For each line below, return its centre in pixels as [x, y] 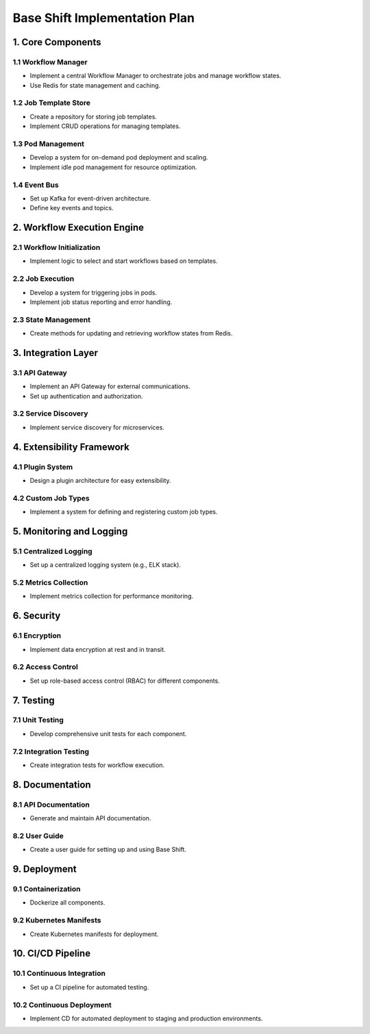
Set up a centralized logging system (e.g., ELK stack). [106, 565]
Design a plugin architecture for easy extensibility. [100, 480]
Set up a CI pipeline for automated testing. [89, 987]
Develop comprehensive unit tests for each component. [108, 733]
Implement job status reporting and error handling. [101, 302]
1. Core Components [57, 42]
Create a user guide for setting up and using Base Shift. [108, 850]
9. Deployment [45, 869]
